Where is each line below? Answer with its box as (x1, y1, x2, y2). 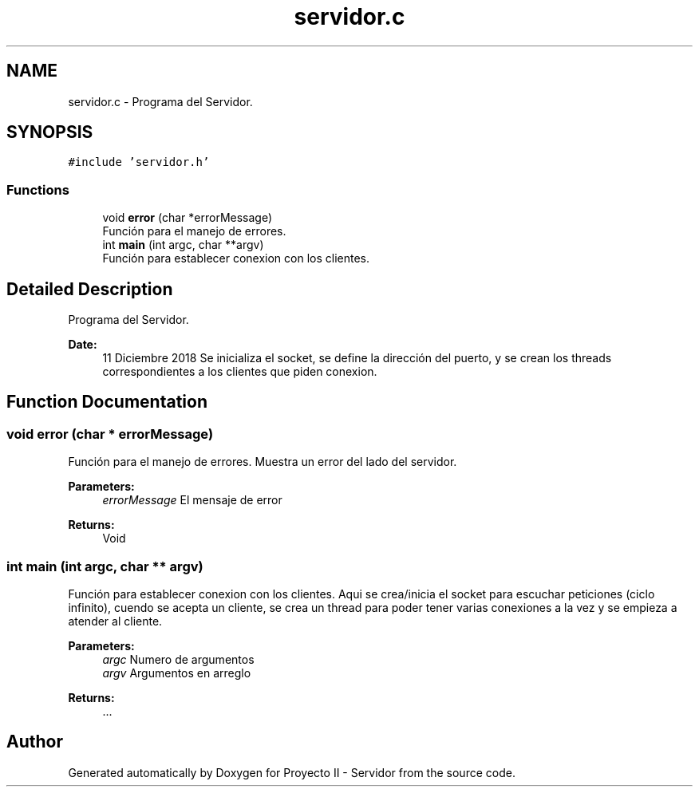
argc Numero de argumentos (102, 653, 255, 666)
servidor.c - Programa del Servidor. (68, 94, 253, 108)
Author (6, 732, 63, 752)
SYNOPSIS (6, 122, 93, 143)
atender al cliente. (68, 614, 163, 628)
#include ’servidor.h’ (68, 156, 210, 169)
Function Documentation (6, 392, 207, 412)
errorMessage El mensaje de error (102, 493, 282, 507)
